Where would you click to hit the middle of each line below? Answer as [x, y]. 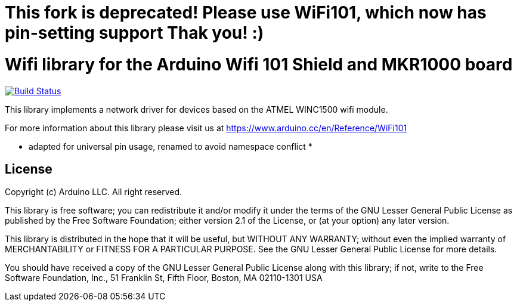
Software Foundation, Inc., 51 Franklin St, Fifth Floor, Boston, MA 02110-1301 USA [164, 278]
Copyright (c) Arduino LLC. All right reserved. [94, 192]
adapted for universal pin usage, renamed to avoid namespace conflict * [171, 146]
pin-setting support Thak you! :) [134, 33]
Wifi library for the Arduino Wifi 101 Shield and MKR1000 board [259, 64]
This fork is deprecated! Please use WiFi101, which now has [246, 13]
